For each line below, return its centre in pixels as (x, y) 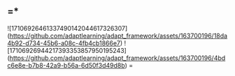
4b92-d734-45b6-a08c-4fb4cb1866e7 (64, 43)
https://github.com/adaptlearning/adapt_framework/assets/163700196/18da (119, 36)
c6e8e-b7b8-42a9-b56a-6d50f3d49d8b (66, 65)
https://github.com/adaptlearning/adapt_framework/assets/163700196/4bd (117, 58)
